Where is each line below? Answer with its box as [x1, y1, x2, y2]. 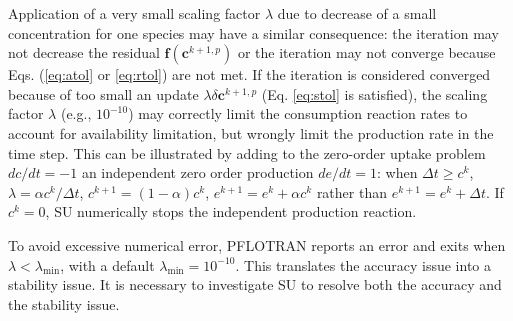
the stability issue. [8, 293, 120, 314]
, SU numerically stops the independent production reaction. [45, 201, 417, 222]
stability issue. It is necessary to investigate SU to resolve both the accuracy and [8, 274, 502, 295]
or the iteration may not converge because [237, 42, 496, 63]
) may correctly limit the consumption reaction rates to [128, 103, 468, 124]
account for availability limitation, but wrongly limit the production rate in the [8, 122, 494, 143]
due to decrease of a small [277, 3, 437, 23]
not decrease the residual [8, 42, 160, 63]
